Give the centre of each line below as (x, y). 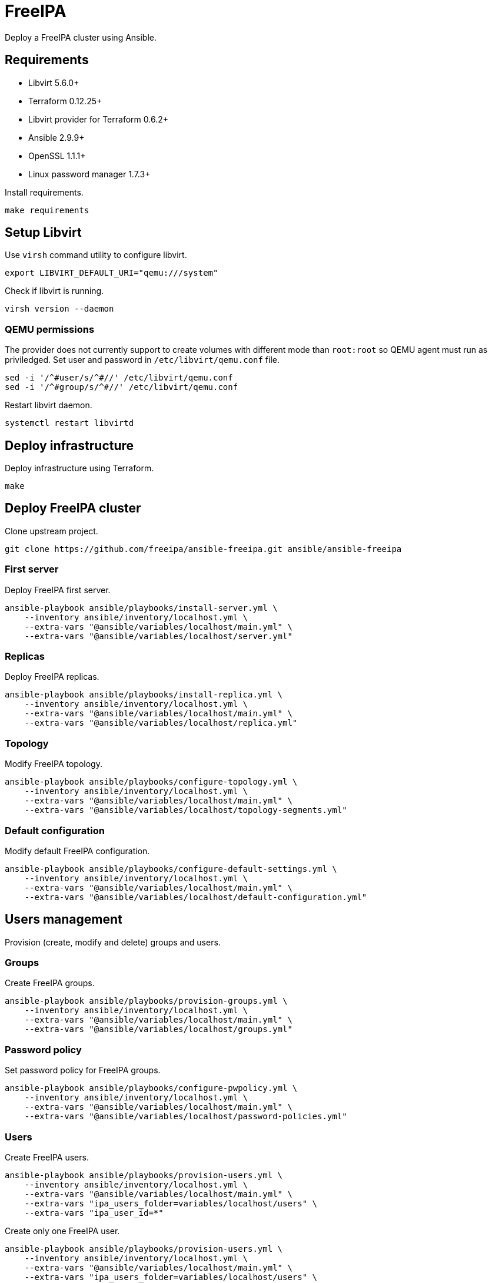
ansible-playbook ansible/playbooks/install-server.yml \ (141, 608)
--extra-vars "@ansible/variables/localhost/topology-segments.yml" (186, 810)
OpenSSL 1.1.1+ (57, 156)
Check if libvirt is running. (54, 291)
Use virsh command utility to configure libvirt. (96, 255)
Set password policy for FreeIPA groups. (83, 1070)
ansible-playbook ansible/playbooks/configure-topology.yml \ (151, 782)
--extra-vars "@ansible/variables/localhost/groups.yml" (158, 1029)
